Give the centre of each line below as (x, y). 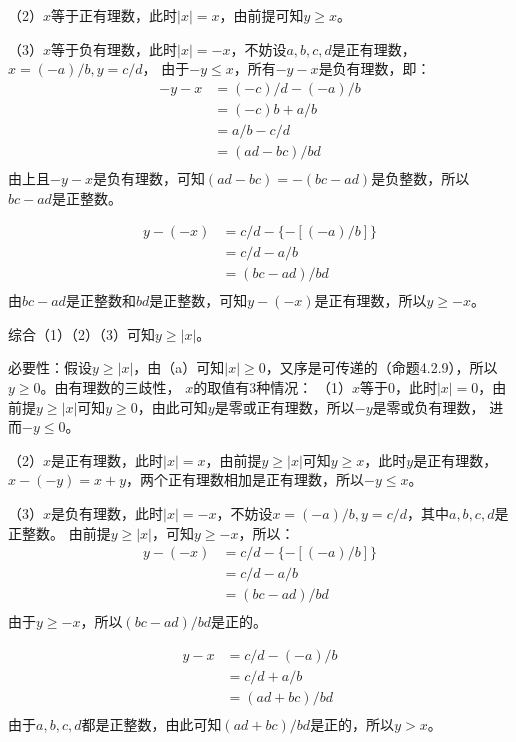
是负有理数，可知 (148, 177)
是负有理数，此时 (107, 513)
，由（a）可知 (179, 367)
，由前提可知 (261, 15)
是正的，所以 (352, 724)
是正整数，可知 (198, 300)
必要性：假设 (50, 367)
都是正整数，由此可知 (151, 724)
